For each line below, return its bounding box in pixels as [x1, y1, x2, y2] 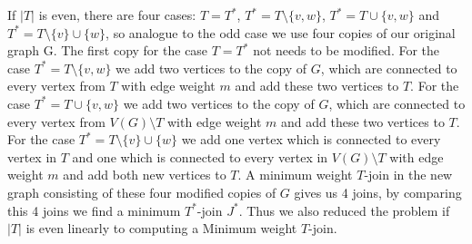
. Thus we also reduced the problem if [238, 200, 450, 220]
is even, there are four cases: [38, 5, 196, 24]
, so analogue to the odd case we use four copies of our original [105, 23, 456, 42]
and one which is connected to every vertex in [72, 147, 328, 166]
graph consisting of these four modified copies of [7, 182, 276, 201]
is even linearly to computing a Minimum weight [25, 219, 297, 238]
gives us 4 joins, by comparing [294, 182, 462, 201]
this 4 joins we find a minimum [7, 200, 181, 220]
